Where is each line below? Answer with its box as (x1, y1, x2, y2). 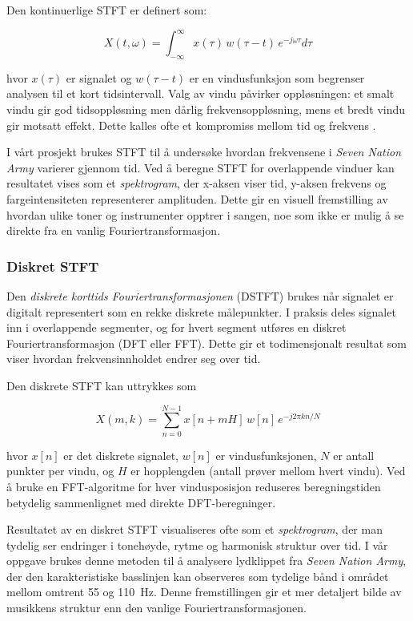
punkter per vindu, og (6, 462, 114, 479)
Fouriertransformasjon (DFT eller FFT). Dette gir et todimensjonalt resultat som (6, 334, 407, 351)
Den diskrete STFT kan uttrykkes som (6, 377, 197, 394)
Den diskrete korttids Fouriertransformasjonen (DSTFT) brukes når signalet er (6, 288, 394, 304)
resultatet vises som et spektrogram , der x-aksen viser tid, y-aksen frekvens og (6, 175, 387, 192)
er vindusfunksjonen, (215, 446, 317, 463)
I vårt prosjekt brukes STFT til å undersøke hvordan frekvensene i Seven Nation (6, 143, 401, 160)
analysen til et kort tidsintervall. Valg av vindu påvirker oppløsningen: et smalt (6, 85, 395, 102)
